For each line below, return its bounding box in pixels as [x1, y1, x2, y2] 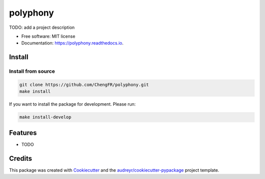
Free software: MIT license [21, 33, 76, 39]
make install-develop [19, 114, 72, 120]
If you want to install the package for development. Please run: [9, 101, 136, 107]
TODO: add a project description [9, 24, 75, 30]
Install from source [9, 68, 55, 75]
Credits [9, 154, 32, 162]
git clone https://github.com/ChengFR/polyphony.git [19, 82, 149, 88]
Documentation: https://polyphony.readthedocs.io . [21, 40, 124, 46]
